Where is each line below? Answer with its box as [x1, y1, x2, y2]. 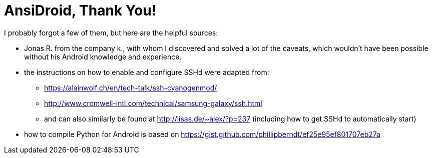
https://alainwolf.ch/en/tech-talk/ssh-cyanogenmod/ [44, 83, 217, 92]
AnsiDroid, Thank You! [4, 2, 157, 19]
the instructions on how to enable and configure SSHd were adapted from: [24, 67, 269, 76]
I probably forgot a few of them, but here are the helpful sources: [4, 28, 218, 37]
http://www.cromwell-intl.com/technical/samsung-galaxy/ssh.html [44, 98, 262, 107]
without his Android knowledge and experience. [24, 52, 182, 61]
